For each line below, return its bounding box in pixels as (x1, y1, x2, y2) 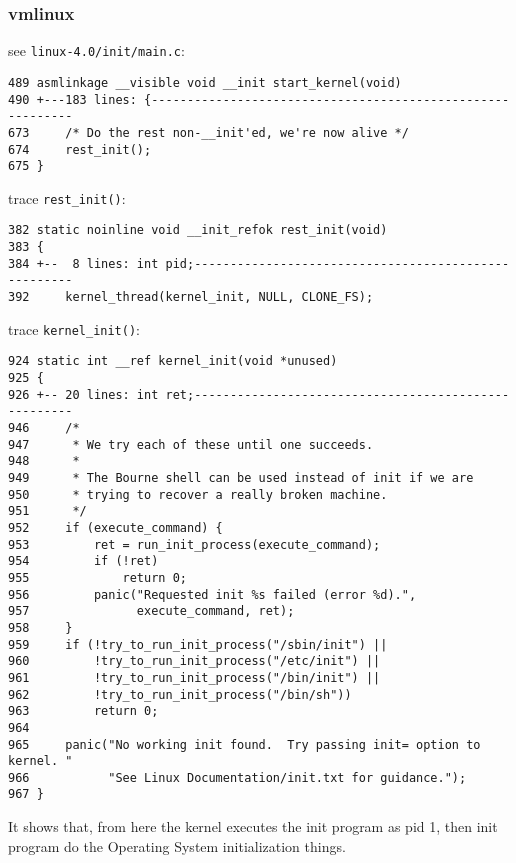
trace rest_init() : (8, 187, 126, 208)
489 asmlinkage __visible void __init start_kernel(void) (8, 75, 402, 90)
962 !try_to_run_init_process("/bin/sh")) (8, 687, 352, 702)
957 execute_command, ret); (8, 604, 295, 619)
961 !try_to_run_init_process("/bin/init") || (8, 670, 381, 685)
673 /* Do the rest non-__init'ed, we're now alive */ (8, 125, 409, 140)
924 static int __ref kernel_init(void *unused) (8, 354, 338, 369)
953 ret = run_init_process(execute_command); (8, 537, 381, 552)
